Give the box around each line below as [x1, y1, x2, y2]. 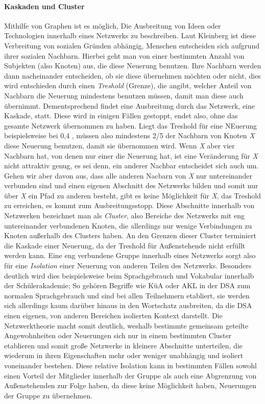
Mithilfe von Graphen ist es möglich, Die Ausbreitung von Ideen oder [4, 20, 221, 31]
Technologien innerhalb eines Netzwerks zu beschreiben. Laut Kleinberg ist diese [4, 30, 256, 41]
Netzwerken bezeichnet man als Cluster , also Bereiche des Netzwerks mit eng [4, 210, 245, 221]
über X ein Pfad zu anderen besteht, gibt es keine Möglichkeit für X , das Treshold [4, 190, 261, 200]
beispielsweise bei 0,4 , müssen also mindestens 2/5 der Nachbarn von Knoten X [4, 130, 255, 141]
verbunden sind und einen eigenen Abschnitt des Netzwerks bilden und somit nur [4, 180, 258, 191]
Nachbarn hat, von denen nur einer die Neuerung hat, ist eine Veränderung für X [4, 150, 258, 161]
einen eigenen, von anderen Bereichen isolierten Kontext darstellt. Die [4, 310, 223, 321]
